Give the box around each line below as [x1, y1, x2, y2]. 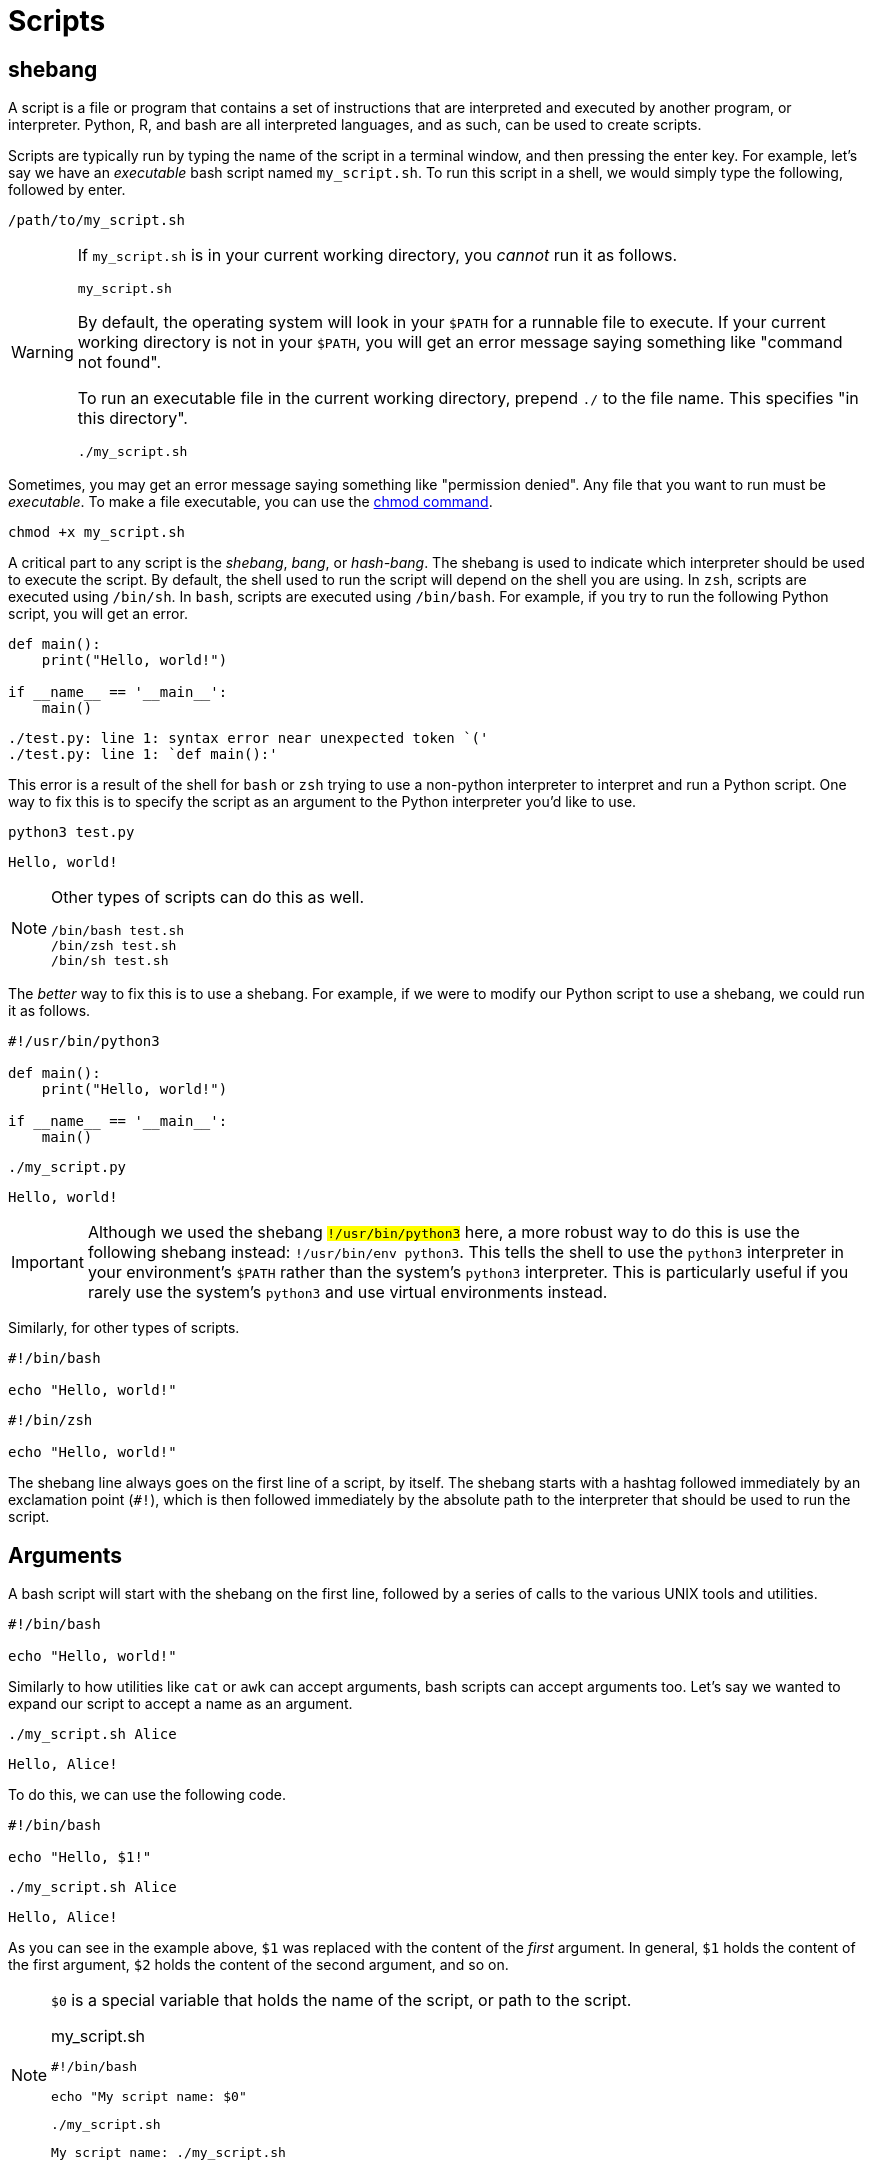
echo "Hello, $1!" [8, 1849, 152, 1866]
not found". [77, 352, 162, 373]
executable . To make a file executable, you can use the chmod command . [8, 493, 493, 511]
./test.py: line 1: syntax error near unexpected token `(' [8, 730, 489, 747]
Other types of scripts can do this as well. [51, 887, 364, 908]
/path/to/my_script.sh [8, 212, 186, 229]
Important [11, 1252, 84, 1273]
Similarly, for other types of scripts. [8, 1319, 240, 1337]
